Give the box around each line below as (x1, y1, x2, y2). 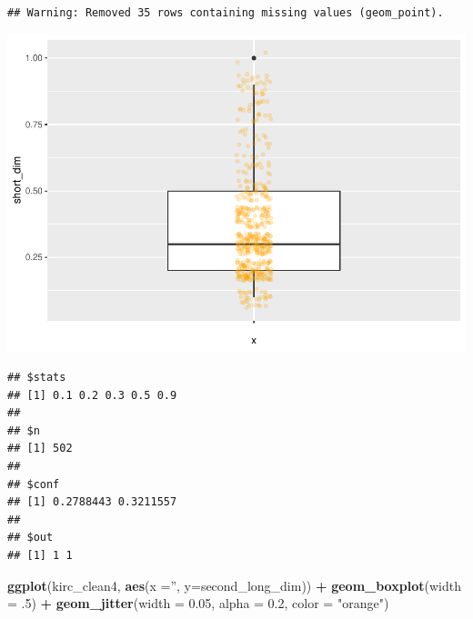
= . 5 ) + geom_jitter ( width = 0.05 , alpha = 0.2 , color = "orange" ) (7, 594, 389, 613)
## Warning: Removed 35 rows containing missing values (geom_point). (7, 6, 444, 19)
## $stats (7, 371, 66, 384)
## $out (7, 531, 54, 544)
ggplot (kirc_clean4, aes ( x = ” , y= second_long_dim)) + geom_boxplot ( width (7, 575, 461, 594)
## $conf (7, 477, 60, 491)
